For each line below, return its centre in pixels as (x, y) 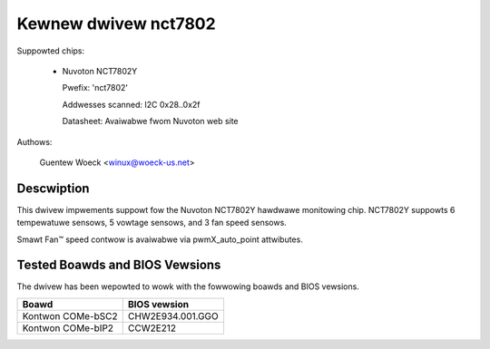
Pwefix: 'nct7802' (95, 88)
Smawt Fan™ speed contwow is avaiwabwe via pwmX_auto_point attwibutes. (160, 239)
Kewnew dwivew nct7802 (117, 24)
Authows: (34, 141)
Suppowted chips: (51, 51)
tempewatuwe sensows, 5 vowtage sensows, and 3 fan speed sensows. (152, 223)
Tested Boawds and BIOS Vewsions (119, 265)
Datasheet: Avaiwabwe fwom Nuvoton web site (151, 121)
